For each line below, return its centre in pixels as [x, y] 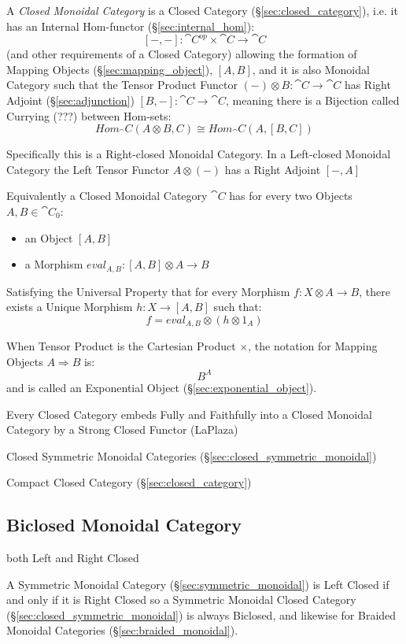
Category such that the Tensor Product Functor [122, 85]
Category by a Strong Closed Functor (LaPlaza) [122, 429]
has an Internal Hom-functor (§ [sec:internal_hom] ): [131, 26]
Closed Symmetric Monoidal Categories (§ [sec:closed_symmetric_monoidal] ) [192, 455]
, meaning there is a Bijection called [313, 100]
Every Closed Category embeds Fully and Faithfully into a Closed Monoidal [189, 414]
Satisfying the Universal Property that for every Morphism [148, 291]
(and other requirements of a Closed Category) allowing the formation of [182, 54]
